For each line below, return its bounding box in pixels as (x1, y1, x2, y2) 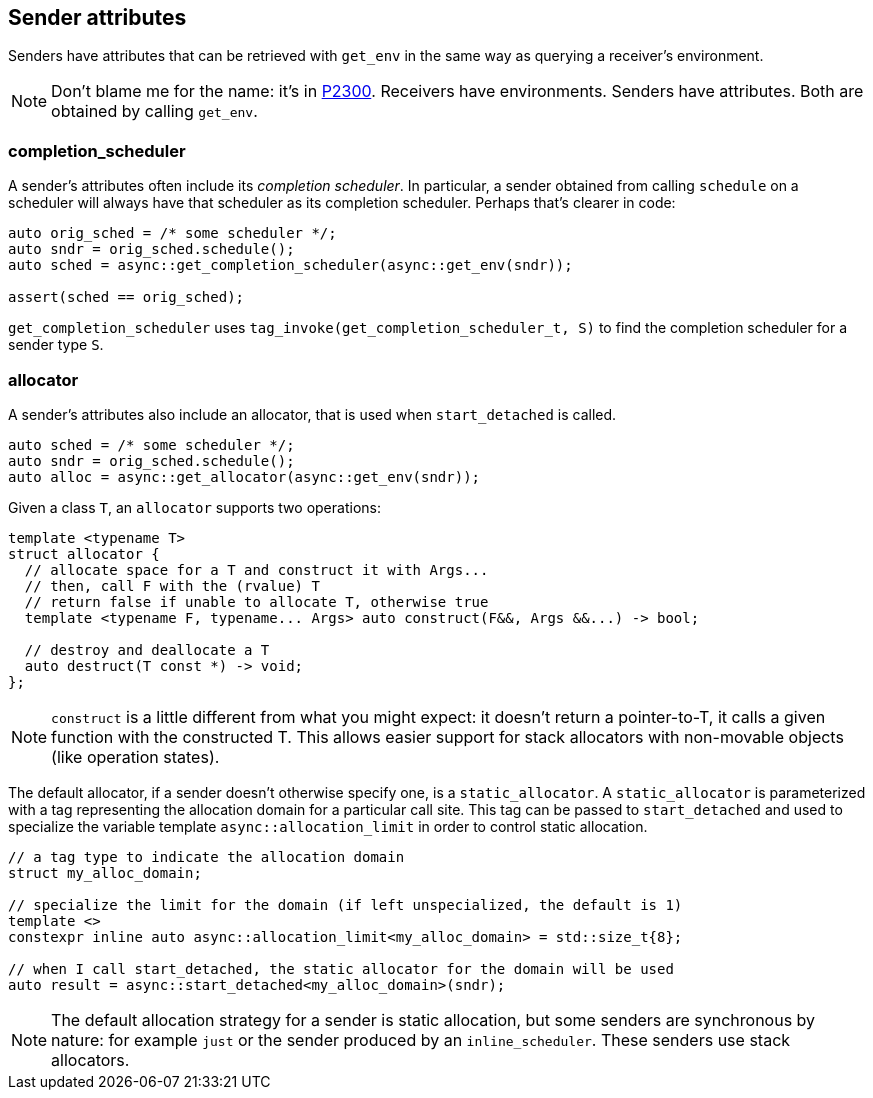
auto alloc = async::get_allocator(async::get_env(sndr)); (8, 468, 481, 485)
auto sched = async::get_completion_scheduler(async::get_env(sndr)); (8, 257, 573, 274)
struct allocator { (8, 545, 160, 562)
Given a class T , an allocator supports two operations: (8, 498, 381, 516)
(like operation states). (51, 746, 220, 767)
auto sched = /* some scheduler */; (8, 436, 295, 453)
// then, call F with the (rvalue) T (24, 577, 320, 594)
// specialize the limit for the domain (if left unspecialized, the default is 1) (8, 896, 683, 913)
